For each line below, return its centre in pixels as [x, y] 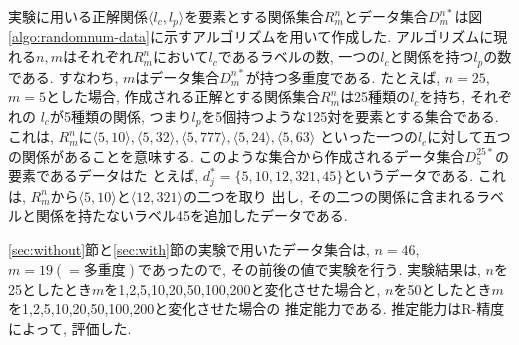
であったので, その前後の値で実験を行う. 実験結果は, [309, 268]
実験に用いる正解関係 [78, 16]
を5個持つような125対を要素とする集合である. [350, 115]
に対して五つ [469, 136]
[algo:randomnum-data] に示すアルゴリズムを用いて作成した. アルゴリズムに [251, 36]
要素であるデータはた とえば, [103, 175]
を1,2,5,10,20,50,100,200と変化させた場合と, [242, 288]
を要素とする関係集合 [254, 16]
